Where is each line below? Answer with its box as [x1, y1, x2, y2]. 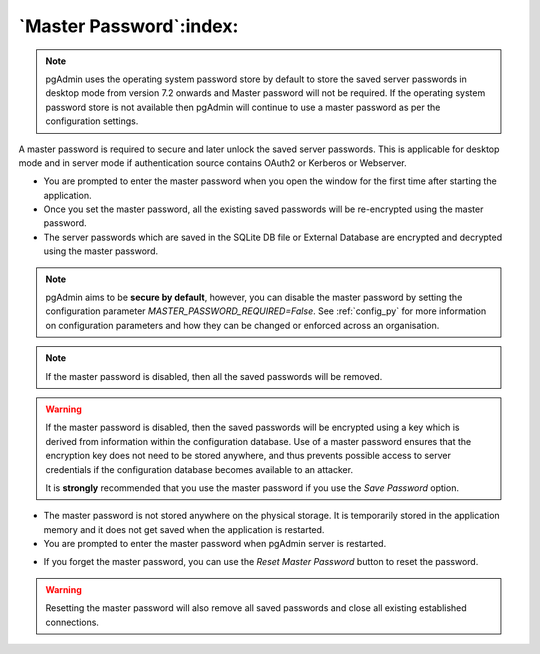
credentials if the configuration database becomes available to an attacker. [45, 463, 354, 475]
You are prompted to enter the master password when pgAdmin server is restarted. [43, 538, 387, 550]
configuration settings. [45, 115, 139, 127]
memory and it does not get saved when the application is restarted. [43, 523, 325, 535]
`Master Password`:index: [18, 15, 239, 37]
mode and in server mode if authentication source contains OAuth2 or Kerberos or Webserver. [18, 156, 407, 169]
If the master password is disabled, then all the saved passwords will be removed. [45, 370, 383, 382]
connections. [45, 616, 100, 628]
